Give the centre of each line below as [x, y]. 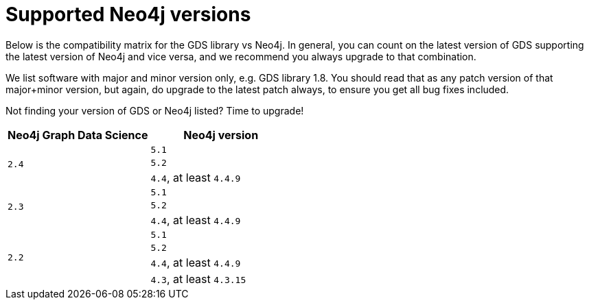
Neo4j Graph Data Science [78, 135]
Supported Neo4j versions [128, 14]
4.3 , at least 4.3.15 [198, 279]
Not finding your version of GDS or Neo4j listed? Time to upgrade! [155, 110]
